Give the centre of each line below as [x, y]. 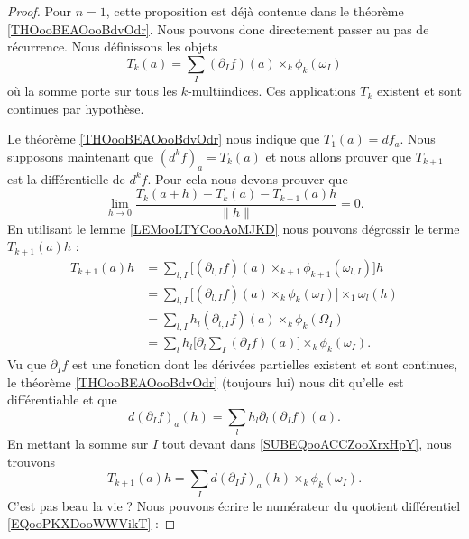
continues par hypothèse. [76, 108]
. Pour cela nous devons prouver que [248, 178]
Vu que [27, 364]
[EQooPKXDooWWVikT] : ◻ [92, 523]
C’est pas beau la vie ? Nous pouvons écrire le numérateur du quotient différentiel [234, 505]
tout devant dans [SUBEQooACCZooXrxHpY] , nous [307, 444]
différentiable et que [62, 400]
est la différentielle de [66, 178]
